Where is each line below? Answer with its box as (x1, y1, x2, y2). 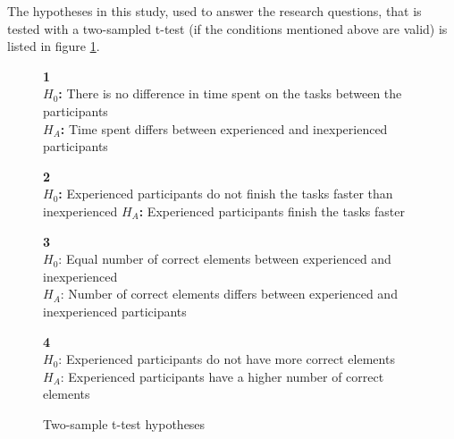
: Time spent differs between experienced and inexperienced (60, 119, 388, 138)
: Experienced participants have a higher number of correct (60, 367, 384, 385)
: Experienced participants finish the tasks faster (139, 201, 405, 220)
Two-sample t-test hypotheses (43, 414, 206, 433)
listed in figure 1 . (7, 37, 100, 55)
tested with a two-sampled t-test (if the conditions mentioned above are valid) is (7, 19, 448, 38)
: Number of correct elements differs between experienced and (60, 284, 398, 303)
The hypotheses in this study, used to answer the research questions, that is (7, 2, 422, 20)
